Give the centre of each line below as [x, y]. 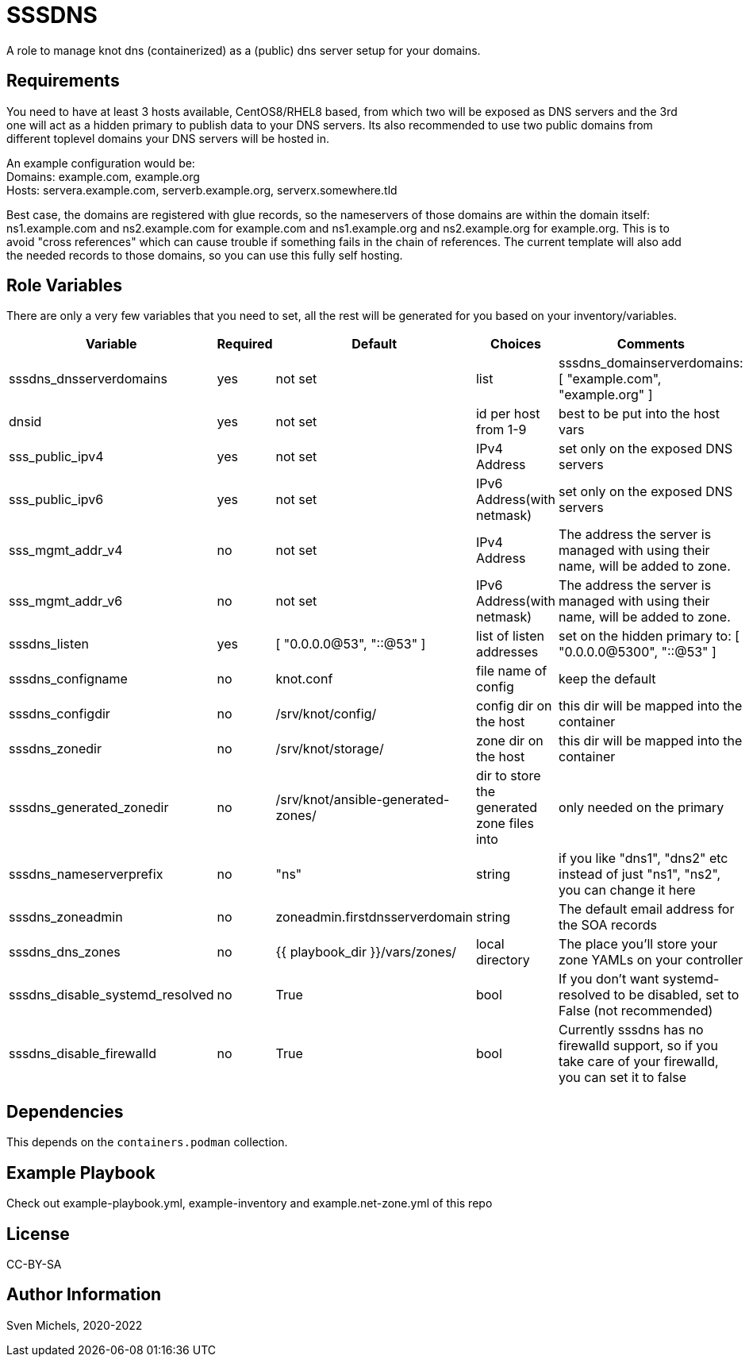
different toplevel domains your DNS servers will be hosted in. [168, 138]
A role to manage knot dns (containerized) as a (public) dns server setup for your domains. [244, 50]
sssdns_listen [49, 644]
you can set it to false [623, 1078]
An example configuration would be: [101, 163]
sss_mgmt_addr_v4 [66, 551]
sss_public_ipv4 [56, 457]
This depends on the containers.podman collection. [147, 1142]
